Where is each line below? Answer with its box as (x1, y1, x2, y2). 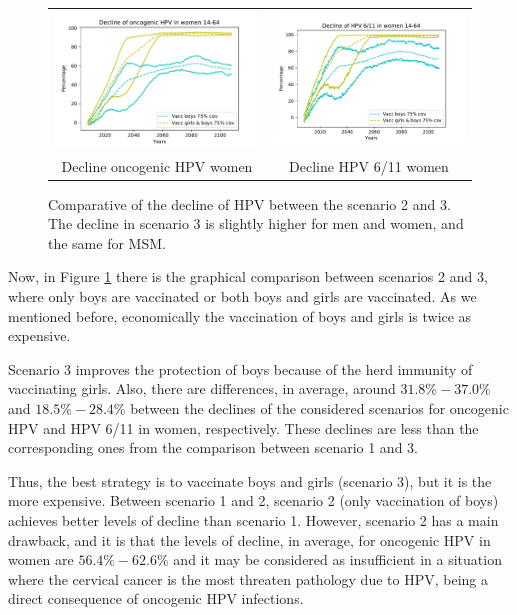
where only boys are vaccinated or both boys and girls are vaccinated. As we (8, 285, 477, 306)
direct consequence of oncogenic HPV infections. (8, 588, 304, 609)
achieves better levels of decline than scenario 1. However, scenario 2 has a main (8, 509, 499, 530)
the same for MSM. (48, 232, 166, 253)
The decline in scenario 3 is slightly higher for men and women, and (48, 213, 464, 234)
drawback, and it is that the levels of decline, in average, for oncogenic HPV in (8, 529, 491, 550)
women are (8, 549, 74, 570)
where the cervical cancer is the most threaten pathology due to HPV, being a (8, 568, 488, 589)
